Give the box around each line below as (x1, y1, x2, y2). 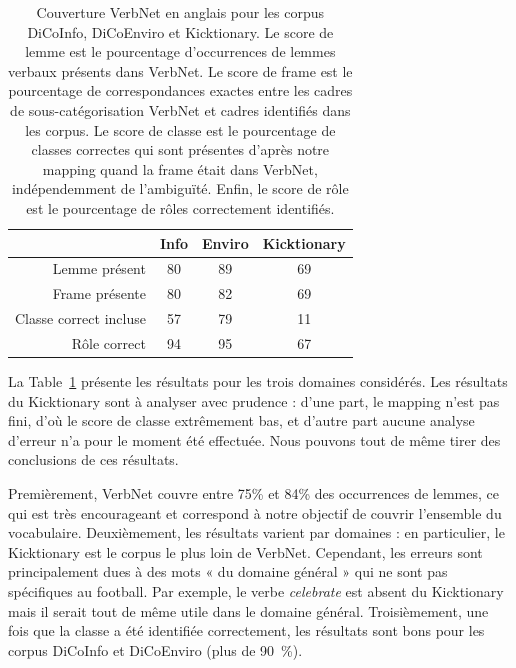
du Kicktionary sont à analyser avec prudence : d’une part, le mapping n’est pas (8, 390, 500, 411)
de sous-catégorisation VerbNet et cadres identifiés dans (10, 99, 351, 120)
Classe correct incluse (15, 308, 146, 329)
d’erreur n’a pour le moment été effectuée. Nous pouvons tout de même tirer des (8, 429, 501, 450)
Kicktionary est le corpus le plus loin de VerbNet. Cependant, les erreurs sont (8, 541, 483, 562)
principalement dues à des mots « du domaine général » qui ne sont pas (8, 561, 448, 582)
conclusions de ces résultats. (8, 449, 179, 470)
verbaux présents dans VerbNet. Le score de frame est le (8, 60, 353, 81)
